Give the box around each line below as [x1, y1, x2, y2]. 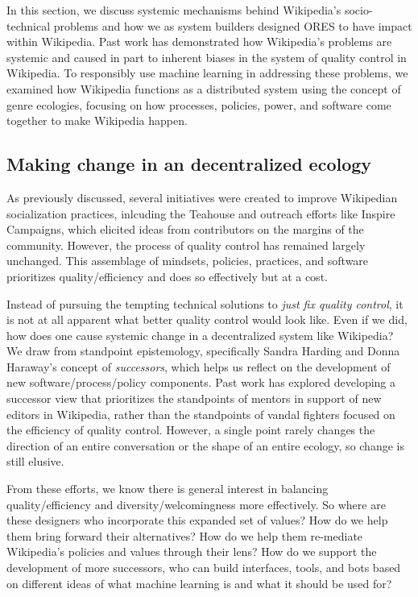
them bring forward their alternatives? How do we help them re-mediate [6, 527, 363, 544]
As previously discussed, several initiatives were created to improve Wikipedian [6, 189, 398, 205]
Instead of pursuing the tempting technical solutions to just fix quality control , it [6, 295, 404, 312]
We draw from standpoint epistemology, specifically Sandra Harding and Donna [6, 342, 400, 359]
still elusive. [6, 453, 64, 470]
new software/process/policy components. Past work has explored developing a [6, 374, 396, 391]
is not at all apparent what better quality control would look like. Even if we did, [6, 311, 408, 328]
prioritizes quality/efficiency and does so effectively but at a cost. [6, 267, 328, 284]
